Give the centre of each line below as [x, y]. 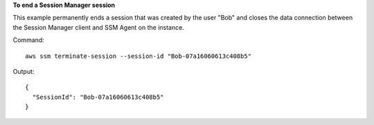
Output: [24, 71]
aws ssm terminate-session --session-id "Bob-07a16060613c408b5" [139, 56]
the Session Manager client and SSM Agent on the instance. [99, 27]
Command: [28, 40]
